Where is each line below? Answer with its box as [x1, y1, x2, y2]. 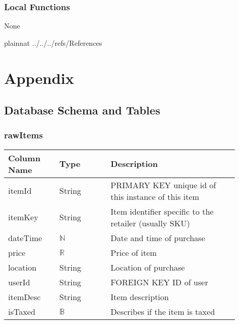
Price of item [110, 246, 157, 258]
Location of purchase [110, 261, 185, 273]
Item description [110, 290, 169, 303]
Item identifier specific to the [110, 205, 214, 217]
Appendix [4, 67, 74, 88]
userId [8, 276, 31, 288]
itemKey [8, 211, 39, 223]
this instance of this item [110, 190, 199, 202]
